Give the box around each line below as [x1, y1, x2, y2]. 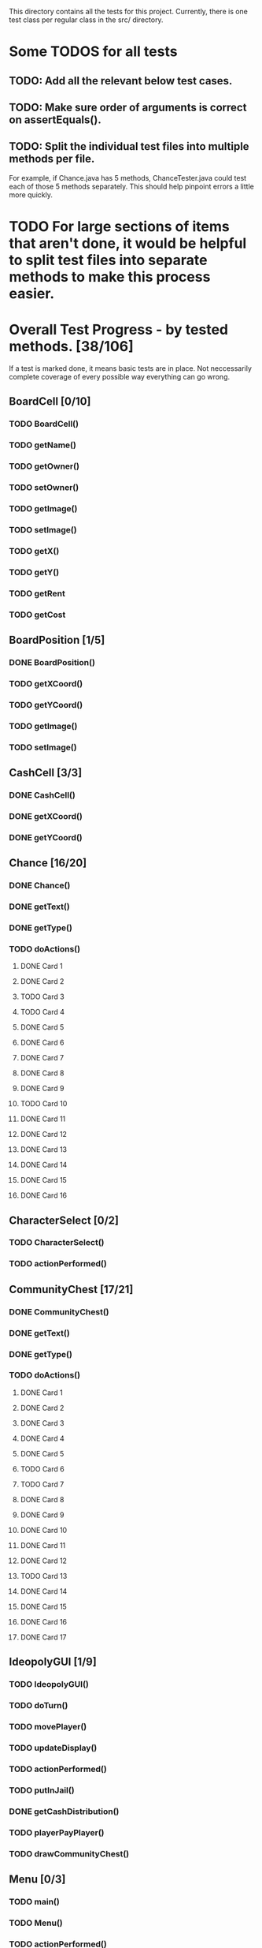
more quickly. [9, 189, 54, 200]
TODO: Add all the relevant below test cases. [9, 74, 233, 88]
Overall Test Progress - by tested [9, 321, 229, 338]
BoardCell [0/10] [9, 394, 91, 409]
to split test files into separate [9, 251, 208, 269]
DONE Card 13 [20, 1145, 68, 1154]
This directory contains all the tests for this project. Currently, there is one [9, 7, 249, 16]
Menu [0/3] [9, 1872, 66, 1886]
